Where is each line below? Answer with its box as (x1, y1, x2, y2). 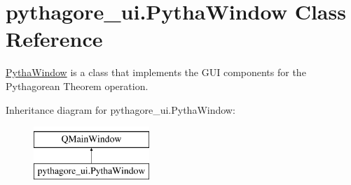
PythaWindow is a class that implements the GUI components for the (6, 65, 306, 80)
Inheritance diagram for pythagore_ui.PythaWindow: (6, 102, 235, 117)
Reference (6, 24, 103, 53)
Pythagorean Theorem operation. (6, 78, 149, 93)
